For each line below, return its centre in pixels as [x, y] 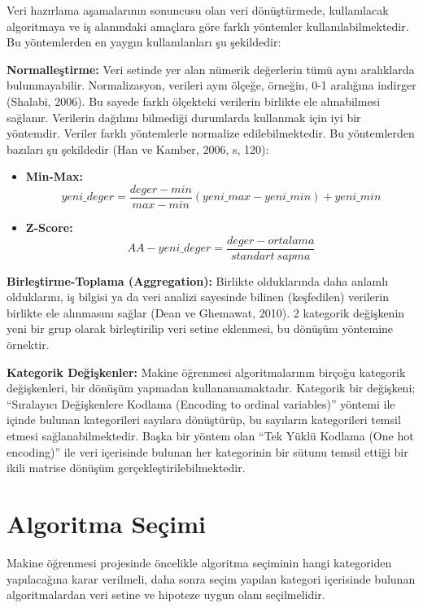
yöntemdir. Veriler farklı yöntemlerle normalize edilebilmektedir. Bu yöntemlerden [211, 133]
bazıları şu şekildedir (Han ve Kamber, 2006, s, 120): [138, 149]
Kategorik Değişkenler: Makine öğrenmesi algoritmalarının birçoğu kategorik [206, 372]
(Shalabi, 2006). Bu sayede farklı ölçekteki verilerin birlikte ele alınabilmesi [194, 101]
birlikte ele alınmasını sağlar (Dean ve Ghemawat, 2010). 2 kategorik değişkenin [206, 312]
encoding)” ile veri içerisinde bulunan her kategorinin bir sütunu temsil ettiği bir [207, 451]
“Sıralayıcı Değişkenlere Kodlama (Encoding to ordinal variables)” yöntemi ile [201, 403]
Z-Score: [49, 227]
